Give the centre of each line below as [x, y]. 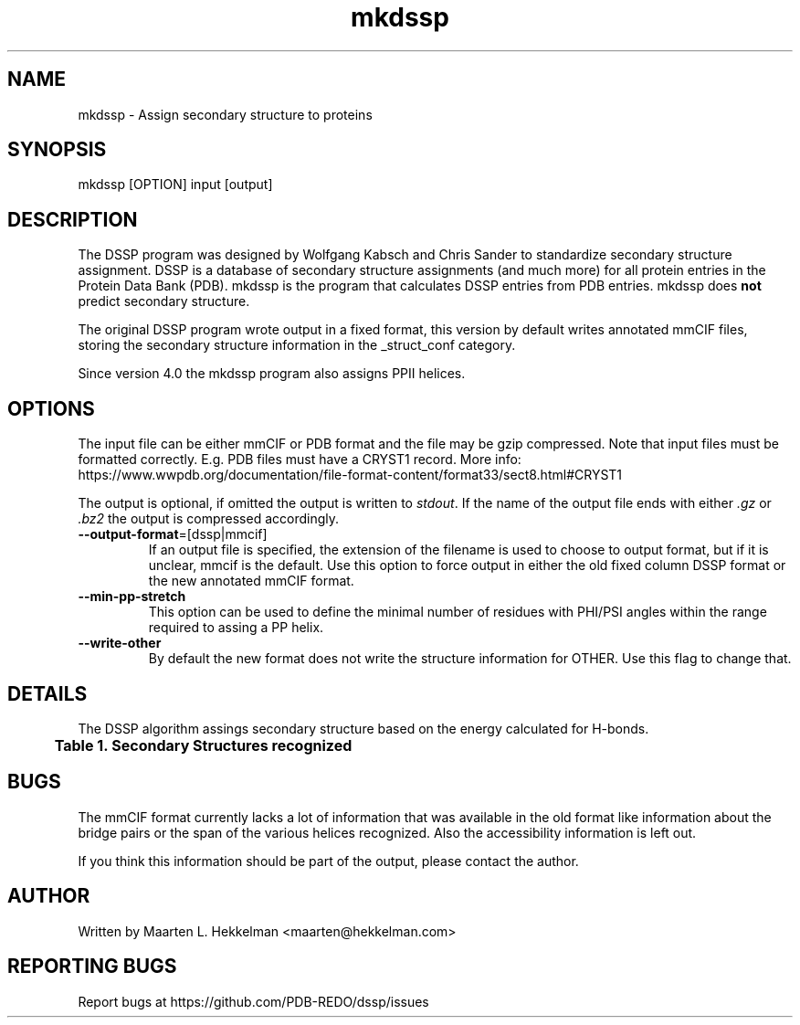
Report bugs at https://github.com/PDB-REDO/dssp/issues [253, 1001]
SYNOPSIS [57, 150]
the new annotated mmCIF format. [251, 581]
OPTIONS [51, 408]
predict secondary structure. [164, 301]
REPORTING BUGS [92, 967]
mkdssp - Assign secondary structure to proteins [225, 114]
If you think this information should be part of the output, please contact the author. [328, 861]
